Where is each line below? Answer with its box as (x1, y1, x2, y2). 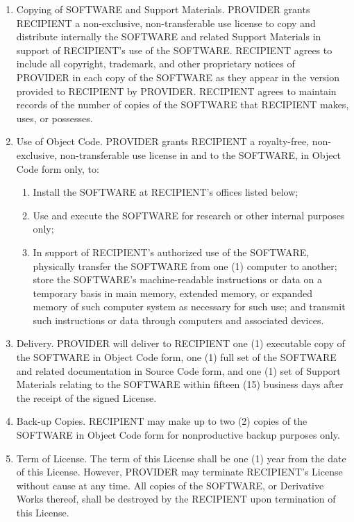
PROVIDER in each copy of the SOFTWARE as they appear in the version (16, 69, 340, 84)
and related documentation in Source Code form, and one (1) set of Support (16, 363, 341, 378)
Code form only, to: (16, 161, 99, 176)
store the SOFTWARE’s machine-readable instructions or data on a (33, 272, 322, 287)
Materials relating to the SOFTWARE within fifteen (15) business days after (16, 377, 344, 391)
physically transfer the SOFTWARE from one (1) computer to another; (33, 258, 337, 273)
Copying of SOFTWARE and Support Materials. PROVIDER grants (16, 2, 310, 16)
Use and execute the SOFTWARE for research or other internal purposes (33, 208, 345, 222)
